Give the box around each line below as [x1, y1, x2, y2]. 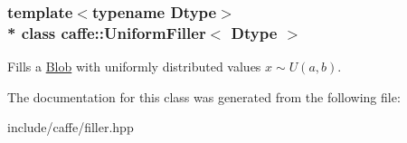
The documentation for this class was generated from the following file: [7, 87, 401, 106]
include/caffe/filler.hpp [7, 118, 134, 137]
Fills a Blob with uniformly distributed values [7, 57, 261, 76]
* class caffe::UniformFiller [7, 21, 206, 43]
